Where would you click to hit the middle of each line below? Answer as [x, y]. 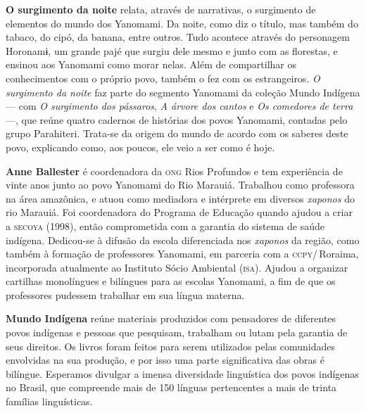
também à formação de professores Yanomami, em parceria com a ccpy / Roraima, [182, 254]
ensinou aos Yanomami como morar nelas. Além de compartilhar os [151, 64]
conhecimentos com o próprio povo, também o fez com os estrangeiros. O [163, 78]
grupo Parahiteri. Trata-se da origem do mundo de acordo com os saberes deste [177, 133]
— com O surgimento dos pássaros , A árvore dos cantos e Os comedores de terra [179, 106]
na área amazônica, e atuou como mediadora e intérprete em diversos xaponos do [180, 198]
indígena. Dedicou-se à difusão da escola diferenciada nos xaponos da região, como [183, 240]
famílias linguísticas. [49, 401]
